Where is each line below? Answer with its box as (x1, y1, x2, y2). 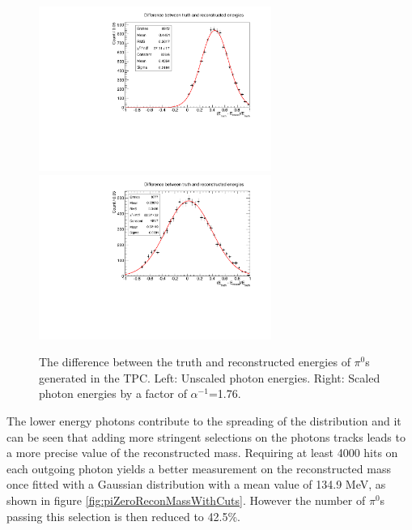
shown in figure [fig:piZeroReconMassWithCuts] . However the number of (6, 491, 366, 508)
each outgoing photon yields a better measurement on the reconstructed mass (6, 459, 391, 477)
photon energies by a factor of (39, 385, 187, 402)
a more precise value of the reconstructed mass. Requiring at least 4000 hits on (6, 444, 398, 461)
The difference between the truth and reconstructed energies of (39, 353, 350, 370)
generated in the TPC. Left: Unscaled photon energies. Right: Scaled (39, 369, 380, 386)
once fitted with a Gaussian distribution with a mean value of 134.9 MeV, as (6, 476, 386, 493)
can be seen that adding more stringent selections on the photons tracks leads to (6, 428, 406, 445)
